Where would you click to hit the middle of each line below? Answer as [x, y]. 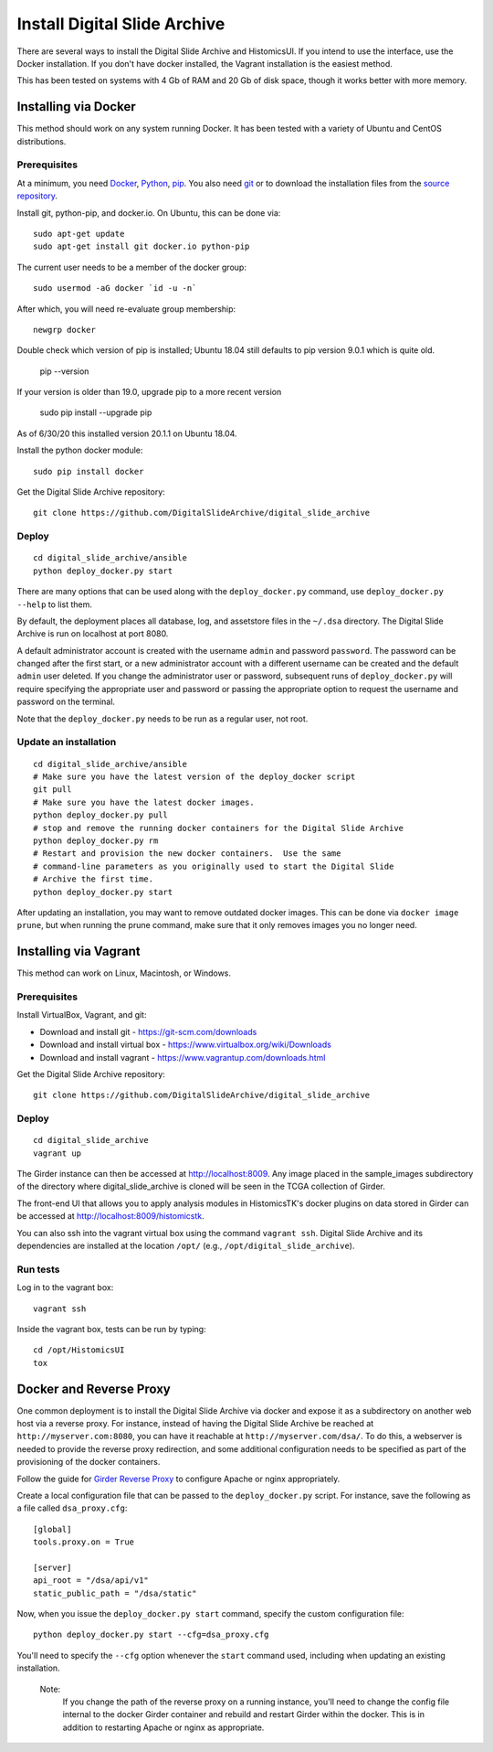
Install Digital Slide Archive [121, 24]
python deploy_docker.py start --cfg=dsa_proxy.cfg [151, 1635]
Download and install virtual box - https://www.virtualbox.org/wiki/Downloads [186, 1045]
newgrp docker [64, 330]
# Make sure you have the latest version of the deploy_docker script [194, 777]
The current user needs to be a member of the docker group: [131, 267]
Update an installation [67, 742]
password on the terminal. [66, 702]
